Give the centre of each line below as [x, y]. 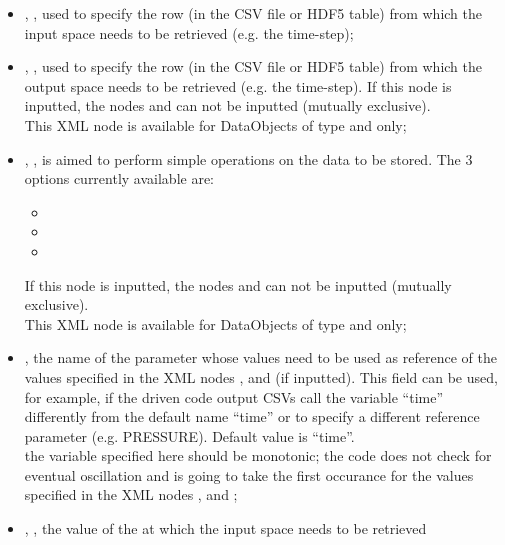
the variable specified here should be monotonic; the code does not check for [258, 455]
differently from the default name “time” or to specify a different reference [252, 416]
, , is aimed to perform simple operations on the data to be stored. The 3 [248, 158]
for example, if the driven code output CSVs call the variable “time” [234, 396]
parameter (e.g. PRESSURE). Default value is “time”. [189, 435]
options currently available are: [119, 178]
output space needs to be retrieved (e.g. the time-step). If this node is [238, 85]
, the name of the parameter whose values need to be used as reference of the [260, 357]
